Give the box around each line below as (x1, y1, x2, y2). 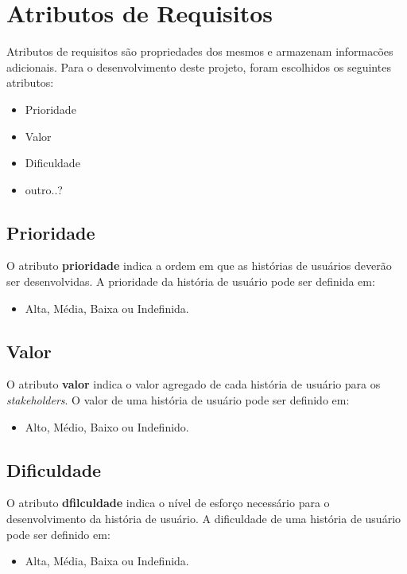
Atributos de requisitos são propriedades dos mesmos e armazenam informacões (6, 43, 393, 60)
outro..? (25, 181, 63, 197)
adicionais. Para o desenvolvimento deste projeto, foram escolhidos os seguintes (6, 58, 391, 75)
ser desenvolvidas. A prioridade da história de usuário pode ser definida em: (6, 273, 375, 290)
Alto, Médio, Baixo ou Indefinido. (25, 418, 189, 435)
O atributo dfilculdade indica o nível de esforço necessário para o (6, 494, 330, 511)
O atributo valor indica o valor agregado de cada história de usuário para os (6, 376, 381, 392)
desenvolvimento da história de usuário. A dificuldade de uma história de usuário (6, 510, 401, 527)
